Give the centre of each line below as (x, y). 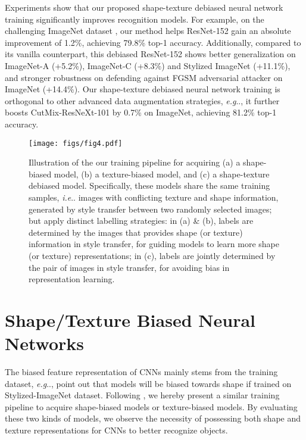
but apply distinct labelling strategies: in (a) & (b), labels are (141, 221)
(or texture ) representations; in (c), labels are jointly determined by (152, 255)
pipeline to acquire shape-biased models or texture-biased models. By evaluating (151, 406)
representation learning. (72, 279)
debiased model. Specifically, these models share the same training (149, 185)
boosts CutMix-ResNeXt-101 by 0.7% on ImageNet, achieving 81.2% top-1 (141, 112)
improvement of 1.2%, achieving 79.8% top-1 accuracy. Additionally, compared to (153, 42)
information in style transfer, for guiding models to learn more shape (154, 244)
